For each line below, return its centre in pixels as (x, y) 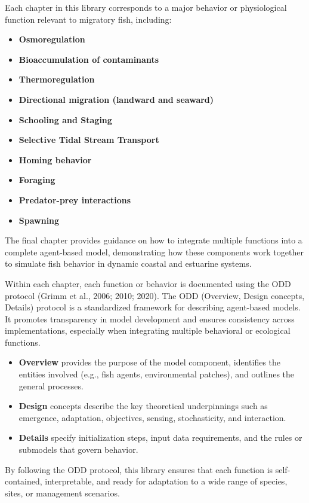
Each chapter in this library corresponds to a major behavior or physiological (146, 7)
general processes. (51, 385)
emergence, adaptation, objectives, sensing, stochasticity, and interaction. (152, 417)
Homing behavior (55, 159)
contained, (24, 481)
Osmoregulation (52, 39)
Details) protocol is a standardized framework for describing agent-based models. (153, 307)
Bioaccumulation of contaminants (89, 59)
